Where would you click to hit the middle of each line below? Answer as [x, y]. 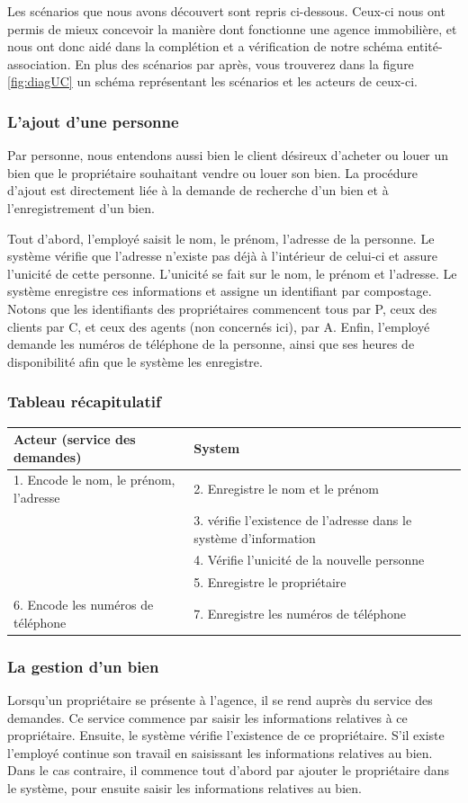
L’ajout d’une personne [93, 121]
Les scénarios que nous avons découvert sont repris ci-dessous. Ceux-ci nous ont [226, 11]
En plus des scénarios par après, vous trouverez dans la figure [244, 63]
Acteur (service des [75, 439]
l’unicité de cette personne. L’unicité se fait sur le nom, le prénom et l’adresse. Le [232, 273]
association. [39, 63]
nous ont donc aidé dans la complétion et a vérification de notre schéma [205, 46]
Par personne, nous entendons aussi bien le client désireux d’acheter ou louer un [228, 155]
